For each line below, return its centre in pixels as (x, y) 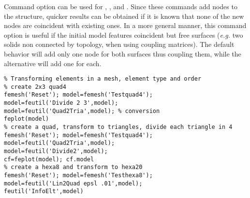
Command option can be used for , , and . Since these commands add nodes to (121, 6)
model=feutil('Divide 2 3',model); (61, 103)
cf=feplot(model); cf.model (49, 159)
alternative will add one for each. (53, 63)
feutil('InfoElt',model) (44, 191)
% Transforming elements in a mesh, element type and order (103, 79)
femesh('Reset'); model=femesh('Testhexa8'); (78, 176)
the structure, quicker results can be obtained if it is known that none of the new (124, 16)
